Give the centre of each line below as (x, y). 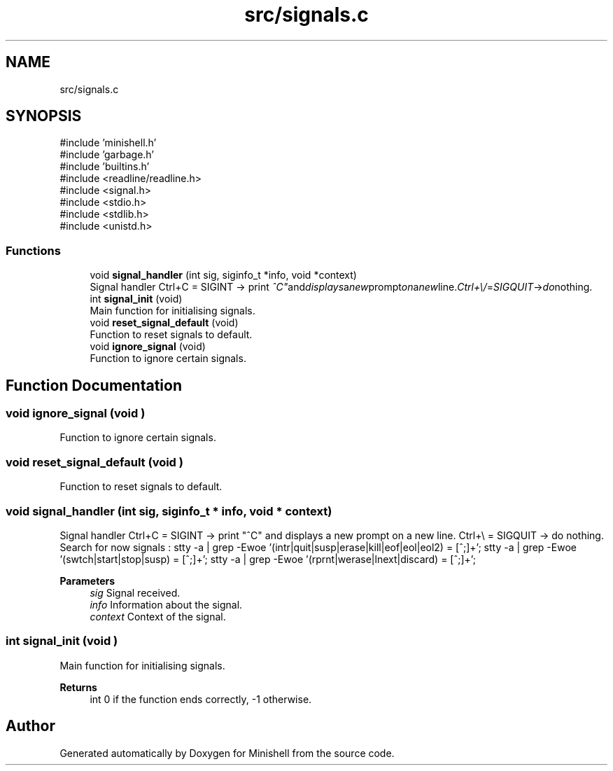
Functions (33, 250)
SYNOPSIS (44, 116)
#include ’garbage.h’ (107, 155)
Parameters (87, 581)
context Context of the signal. (158, 616)
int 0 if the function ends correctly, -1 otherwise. (201, 699)
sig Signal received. (135, 592)
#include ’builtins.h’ (105, 167)
